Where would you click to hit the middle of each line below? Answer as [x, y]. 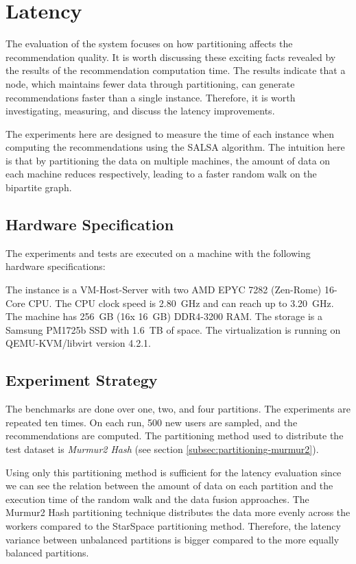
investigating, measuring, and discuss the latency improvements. [140, 111]
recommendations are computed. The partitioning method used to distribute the [175, 436]
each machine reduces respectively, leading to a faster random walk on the [161, 174]
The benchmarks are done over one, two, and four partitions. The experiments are [178, 409]
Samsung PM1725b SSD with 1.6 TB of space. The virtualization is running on [173, 329]
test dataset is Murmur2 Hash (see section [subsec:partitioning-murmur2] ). [162, 449]
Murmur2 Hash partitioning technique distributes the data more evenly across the [178, 512]
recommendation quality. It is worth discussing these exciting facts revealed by [171, 57]
